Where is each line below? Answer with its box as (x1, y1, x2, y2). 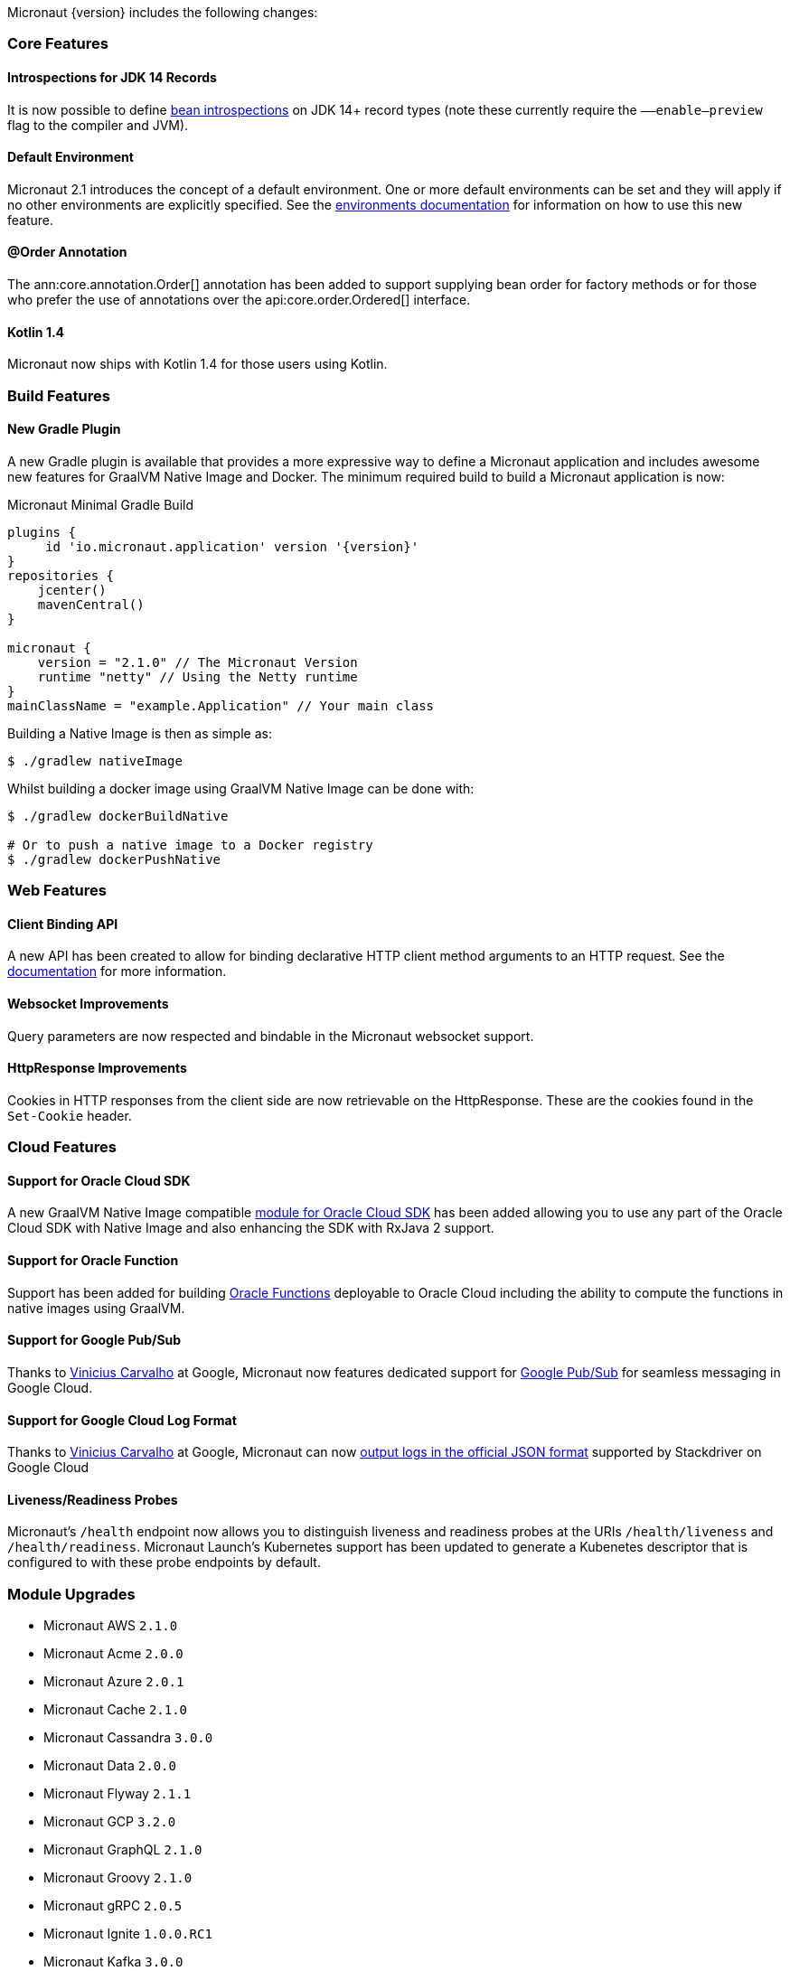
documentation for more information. (7, 963, 227, 980)
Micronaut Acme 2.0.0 (43, 1646, 183, 1662)
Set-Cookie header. (7, 1107, 132, 1123)
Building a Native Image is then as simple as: (7, 725, 272, 741)
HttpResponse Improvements (7, 1060, 187, 1076)
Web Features (7, 881, 107, 900)
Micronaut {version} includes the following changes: (7, 5, 318, 20)
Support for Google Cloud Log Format (7, 1412, 237, 1428)
